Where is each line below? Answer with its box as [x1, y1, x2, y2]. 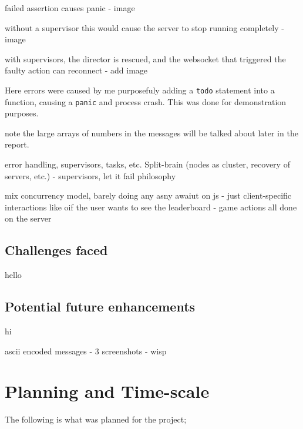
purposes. [5, 107, 39, 119]
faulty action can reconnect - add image [5, 64, 148, 76]
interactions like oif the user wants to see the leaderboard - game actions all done [5, 200, 297, 213]
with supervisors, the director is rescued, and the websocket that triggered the [5, 52, 286, 65]
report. [5, 138, 29, 150]
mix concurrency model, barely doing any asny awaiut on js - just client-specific [5, 189, 292, 202]
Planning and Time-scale [5, 379, 210, 403]
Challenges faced [5, 241, 108, 259]
